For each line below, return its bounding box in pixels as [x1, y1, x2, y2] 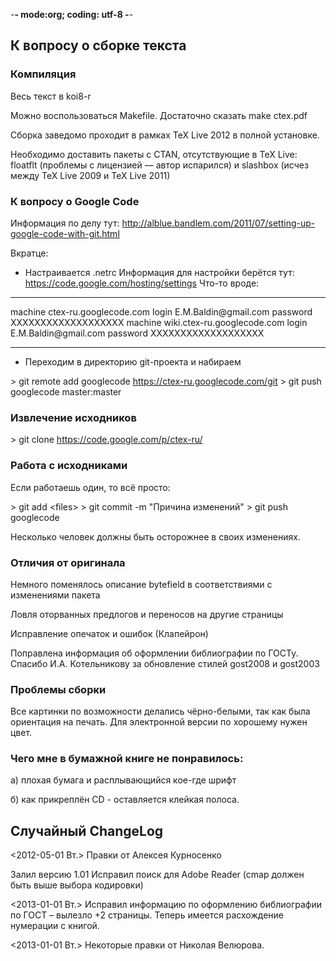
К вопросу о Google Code [10, 194, 140, 208]
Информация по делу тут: [10, 217, 120, 229]
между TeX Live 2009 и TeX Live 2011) [10, 169, 171, 181]
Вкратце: [10, 247, 49, 259]
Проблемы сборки [10, 682, 107, 696]
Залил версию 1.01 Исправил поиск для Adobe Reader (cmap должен [10, 869, 305, 881]
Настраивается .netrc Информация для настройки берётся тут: [24, 266, 295, 278]
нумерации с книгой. [10, 920, 100, 932]
